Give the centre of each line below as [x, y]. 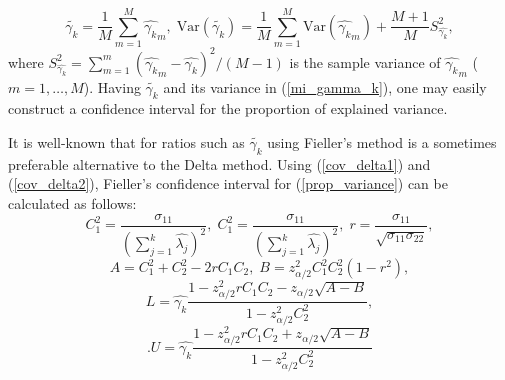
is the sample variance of [365, 61]
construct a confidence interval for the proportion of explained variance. [228, 108]
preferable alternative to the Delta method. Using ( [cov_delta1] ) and [219, 163]
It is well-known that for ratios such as [126, 142]
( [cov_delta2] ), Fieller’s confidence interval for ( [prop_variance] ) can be [228, 183]
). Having [112, 86]
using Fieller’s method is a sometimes [382, 142]
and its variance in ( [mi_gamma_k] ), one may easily [325, 86]
